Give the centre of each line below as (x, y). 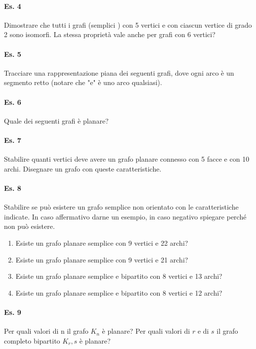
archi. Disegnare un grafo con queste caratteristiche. (83, 168)
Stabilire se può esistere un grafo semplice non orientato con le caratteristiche (121, 207)
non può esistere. (29, 226)
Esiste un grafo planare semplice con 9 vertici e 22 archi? (102, 242)
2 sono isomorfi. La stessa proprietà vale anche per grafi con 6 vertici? (110, 34)
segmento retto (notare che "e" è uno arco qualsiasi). (83, 82)
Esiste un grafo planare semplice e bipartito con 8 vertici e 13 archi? (119, 276)
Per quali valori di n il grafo (46, 331)
